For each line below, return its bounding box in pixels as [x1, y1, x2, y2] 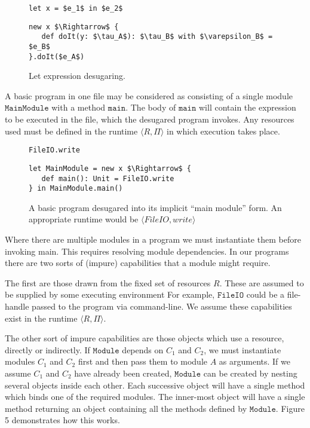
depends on [122, 343, 164, 356]
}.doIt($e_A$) [29, 52, 85, 61]
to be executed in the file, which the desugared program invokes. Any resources [5, 113, 294, 126]
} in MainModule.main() [29, 184, 123, 193]
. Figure [275, 402, 305, 414]
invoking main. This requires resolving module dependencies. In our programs [5, 244, 289, 257]
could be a [246, 288, 285, 301]
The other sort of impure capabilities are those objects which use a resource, [5, 332, 284, 344]
